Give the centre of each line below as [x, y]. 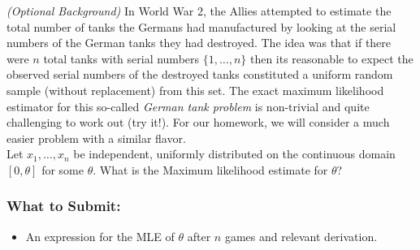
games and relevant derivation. [301, 236]
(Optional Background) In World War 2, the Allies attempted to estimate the [199, 11]
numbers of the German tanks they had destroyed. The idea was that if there [199, 43]
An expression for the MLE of [100, 236]
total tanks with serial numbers [121, 58]
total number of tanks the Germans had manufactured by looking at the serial [201, 26]
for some [63, 169]
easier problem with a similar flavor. [96, 138]
